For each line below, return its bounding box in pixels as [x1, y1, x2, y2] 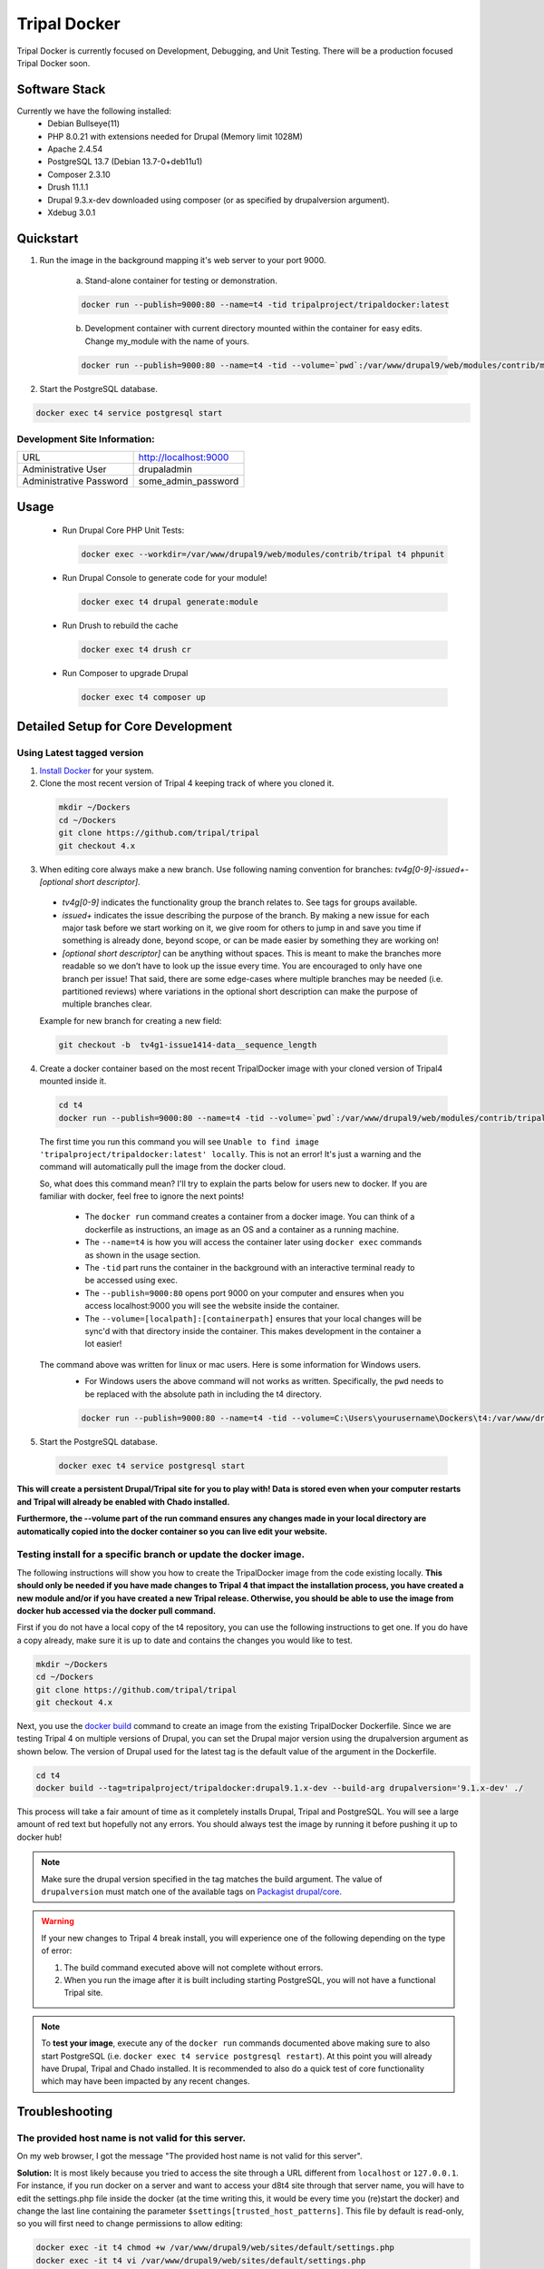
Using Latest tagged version [16, 746, 144, 759]
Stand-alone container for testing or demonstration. [84, 275, 278, 286]
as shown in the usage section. [84, 1249, 201, 1261]
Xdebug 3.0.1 [47, 207, 96, 218]
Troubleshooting [16, 2104, 113, 2119]
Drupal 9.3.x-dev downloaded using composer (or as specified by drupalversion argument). [47, 194, 390, 205]
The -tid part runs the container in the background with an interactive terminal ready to [84, 1262, 416, 1273]
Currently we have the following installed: [16, 105, 172, 116]
